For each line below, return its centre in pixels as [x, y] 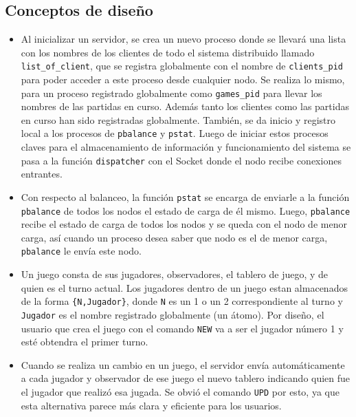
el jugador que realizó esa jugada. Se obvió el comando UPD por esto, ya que [180, 392]
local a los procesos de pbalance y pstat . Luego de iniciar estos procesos [175, 133]
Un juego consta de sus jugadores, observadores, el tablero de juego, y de [175, 274]
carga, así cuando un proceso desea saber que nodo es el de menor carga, [174, 237]
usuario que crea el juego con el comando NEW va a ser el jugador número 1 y [182, 328]
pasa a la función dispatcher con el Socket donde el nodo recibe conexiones [181, 160]
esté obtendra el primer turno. [85, 342]
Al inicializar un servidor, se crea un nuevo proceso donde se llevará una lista [183, 39]
